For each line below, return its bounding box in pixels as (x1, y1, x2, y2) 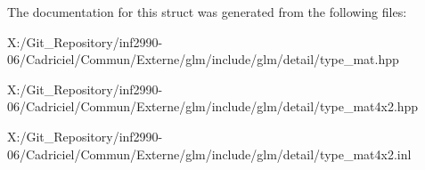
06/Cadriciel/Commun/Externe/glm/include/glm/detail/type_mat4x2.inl (7, 144, 412, 163)
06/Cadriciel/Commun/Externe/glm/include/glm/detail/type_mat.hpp (7, 50, 399, 69)
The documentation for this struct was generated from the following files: (7, 3, 407, 20)
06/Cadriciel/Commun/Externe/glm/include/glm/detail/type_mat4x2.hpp (7, 97, 419, 116)
